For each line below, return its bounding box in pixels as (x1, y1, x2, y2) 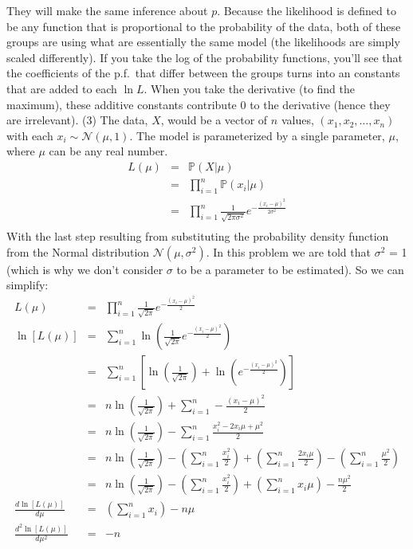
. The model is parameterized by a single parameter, (129, 127, 385, 143)
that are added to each (6, 80, 117, 96)
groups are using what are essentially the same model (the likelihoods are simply (6, 33, 400, 50)
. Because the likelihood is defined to (217, 2, 396, 18)
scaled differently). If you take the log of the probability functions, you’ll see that (6, 49, 403, 65)
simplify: (6, 276, 49, 293)
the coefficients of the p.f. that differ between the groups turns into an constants (6, 65, 400, 81)
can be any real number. (49, 143, 168, 159)
